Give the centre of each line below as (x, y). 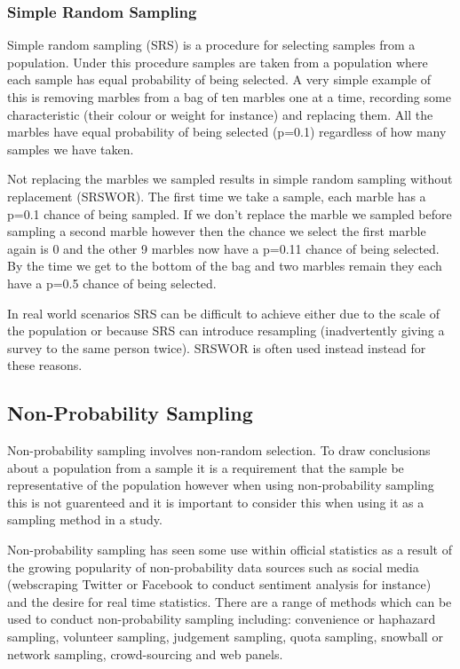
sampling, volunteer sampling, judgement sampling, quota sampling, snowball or (225, 637)
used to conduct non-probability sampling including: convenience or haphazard (222, 619)
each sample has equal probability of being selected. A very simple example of (219, 79)
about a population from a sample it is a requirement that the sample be (206, 467)
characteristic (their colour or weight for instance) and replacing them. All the (220, 114)
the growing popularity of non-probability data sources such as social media (213, 567)
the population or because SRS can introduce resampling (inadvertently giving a (226, 331)
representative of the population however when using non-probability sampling (221, 485)
